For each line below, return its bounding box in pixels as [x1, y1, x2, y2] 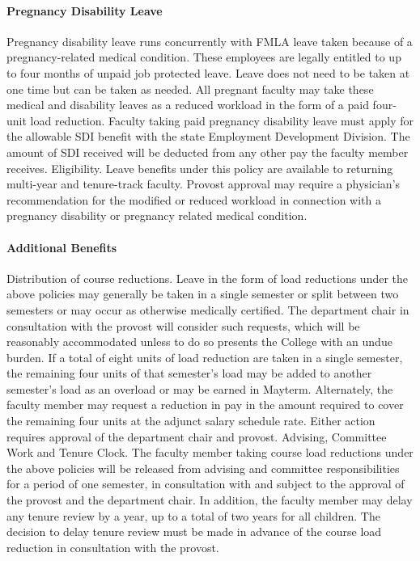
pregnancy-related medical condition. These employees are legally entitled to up [6, 49, 401, 65]
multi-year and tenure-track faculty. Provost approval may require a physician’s [6, 175, 401, 192]
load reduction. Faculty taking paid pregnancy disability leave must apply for [30, 112, 414, 129]
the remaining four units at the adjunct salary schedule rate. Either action [6, 412, 375, 429]
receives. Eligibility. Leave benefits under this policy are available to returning [6, 159, 393, 176]
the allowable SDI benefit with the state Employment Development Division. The [6, 128, 410, 145]
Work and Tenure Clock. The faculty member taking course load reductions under [6, 444, 414, 461]
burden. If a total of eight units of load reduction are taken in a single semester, [6, 348, 403, 365]
